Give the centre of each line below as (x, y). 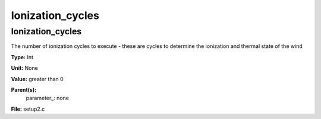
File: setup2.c (28, 109)
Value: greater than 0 (37, 79)
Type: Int (22, 57)
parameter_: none (48, 98)
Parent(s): (24, 89)
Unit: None (24, 68)
